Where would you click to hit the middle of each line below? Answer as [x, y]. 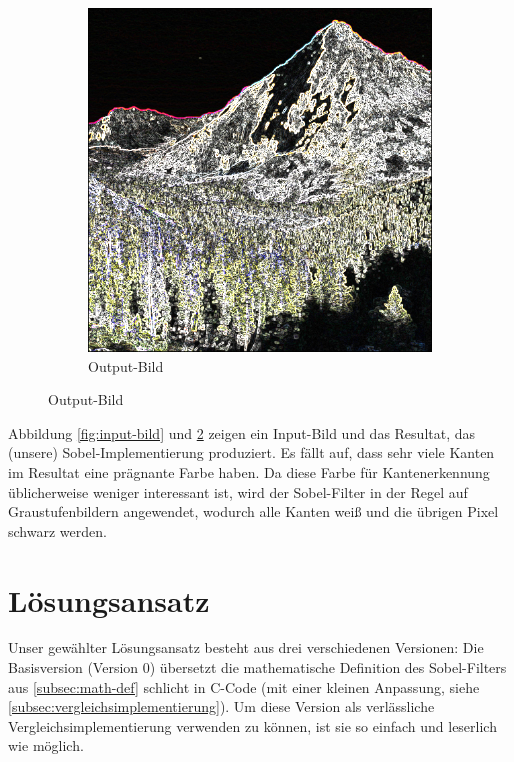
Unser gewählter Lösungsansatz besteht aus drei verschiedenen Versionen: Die [246, 647]
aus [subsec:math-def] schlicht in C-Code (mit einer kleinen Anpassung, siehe [244, 686]
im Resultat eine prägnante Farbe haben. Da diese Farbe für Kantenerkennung [249, 471]
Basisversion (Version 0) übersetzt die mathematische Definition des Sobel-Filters [257, 667]
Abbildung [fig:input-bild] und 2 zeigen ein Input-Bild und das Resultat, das [242, 432]
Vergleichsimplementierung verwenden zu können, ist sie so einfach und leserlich [252, 725]
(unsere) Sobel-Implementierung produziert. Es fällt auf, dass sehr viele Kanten [251, 452]
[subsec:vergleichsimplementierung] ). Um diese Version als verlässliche [221, 706]
